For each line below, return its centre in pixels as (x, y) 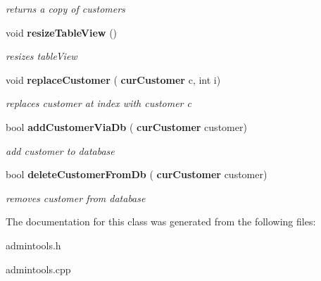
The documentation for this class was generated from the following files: (161, 221)
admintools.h (33, 245)
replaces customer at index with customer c (99, 103)
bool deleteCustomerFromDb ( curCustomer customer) (137, 174)
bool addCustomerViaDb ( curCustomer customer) (126, 126)
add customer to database (60, 150)
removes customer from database (76, 198)
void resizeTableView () (62, 32)
